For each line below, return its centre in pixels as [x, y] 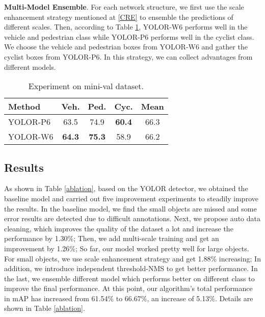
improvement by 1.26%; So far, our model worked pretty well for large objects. [127, 248]
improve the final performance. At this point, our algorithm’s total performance [128, 288]
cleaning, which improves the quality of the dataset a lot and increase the [119, 228]
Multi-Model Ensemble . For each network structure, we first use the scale [124, 7]
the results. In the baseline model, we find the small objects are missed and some [130, 208]
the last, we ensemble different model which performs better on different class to [129, 278]
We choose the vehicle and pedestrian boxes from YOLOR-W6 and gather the [126, 47]
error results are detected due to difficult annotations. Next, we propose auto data [132, 218]
